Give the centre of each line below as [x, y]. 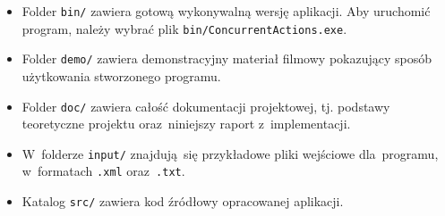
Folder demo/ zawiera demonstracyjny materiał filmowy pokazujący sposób [227, 58]
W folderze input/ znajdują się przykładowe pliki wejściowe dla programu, [230, 153]
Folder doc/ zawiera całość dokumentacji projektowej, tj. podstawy [206, 106]
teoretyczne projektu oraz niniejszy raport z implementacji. [186, 124]
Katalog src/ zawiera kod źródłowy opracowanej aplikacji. [183, 201]
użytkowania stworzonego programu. [121, 75]
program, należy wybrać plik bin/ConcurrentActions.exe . [184, 28]
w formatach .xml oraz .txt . [103, 171]
